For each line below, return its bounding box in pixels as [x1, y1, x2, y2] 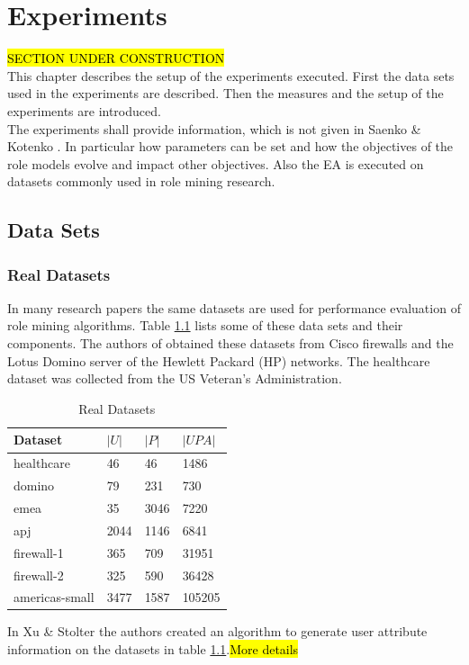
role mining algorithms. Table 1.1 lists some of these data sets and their [7, 316, 403, 335]
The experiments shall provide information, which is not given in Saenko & [7, 119, 421, 138]
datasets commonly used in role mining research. [7, 172, 275, 191]
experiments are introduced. [7, 101, 161, 120]
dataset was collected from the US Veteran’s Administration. [7, 369, 342, 388]
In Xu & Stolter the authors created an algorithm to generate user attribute [7, 622, 428, 641]
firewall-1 [14, 543, 64, 562]
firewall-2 [14, 565, 64, 584]
